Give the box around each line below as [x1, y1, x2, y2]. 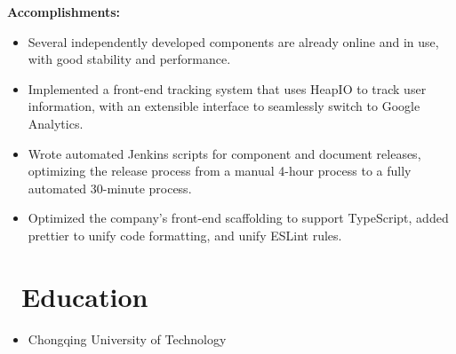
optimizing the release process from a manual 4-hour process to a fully [28, 161, 412, 180]
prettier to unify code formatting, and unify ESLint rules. [28, 225, 342, 244]
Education [21, 278, 148, 314]
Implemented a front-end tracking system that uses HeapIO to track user [28, 79, 427, 98]
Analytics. [28, 114, 84, 132]
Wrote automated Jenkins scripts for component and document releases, [28, 144, 421, 162]
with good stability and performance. [28, 50, 231, 68]
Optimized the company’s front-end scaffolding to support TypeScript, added [28, 208, 449, 227]
